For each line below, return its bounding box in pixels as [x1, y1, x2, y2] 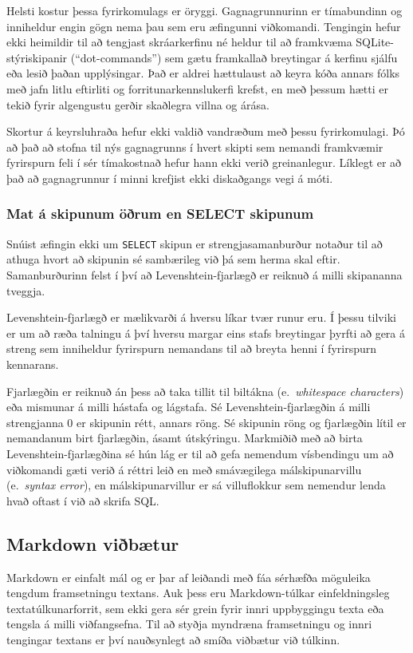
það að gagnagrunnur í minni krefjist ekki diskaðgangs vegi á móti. [6, 169, 333, 186]
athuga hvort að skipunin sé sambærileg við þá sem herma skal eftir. [6, 251, 340, 267]
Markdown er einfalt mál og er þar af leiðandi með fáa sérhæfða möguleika [6, 568, 371, 585]
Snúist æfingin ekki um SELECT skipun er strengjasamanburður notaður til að [6, 235, 383, 251]
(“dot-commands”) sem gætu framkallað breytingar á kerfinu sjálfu [70, 49, 398, 65]
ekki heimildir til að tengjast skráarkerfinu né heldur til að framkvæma [6, 34, 352, 50]
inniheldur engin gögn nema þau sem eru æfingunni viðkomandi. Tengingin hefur [6, 18, 401, 34]
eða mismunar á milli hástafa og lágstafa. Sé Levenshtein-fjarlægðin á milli [6, 398, 371, 415]
